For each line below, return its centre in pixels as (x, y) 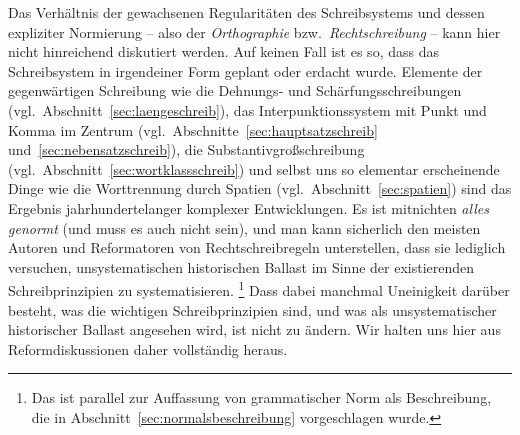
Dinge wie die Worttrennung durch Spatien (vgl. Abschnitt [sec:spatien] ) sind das (260, 188)
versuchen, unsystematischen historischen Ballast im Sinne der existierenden (241, 266)
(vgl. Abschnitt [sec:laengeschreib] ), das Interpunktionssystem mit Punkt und (247, 109)
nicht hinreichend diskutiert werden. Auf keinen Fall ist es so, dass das (223, 51)
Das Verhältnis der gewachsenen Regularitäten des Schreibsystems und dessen (246, 12)
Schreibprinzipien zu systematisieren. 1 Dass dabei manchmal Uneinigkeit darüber (259, 288)
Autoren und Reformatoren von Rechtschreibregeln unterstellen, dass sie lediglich (257, 247)
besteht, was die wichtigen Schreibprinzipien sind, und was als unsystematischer (252, 309)
